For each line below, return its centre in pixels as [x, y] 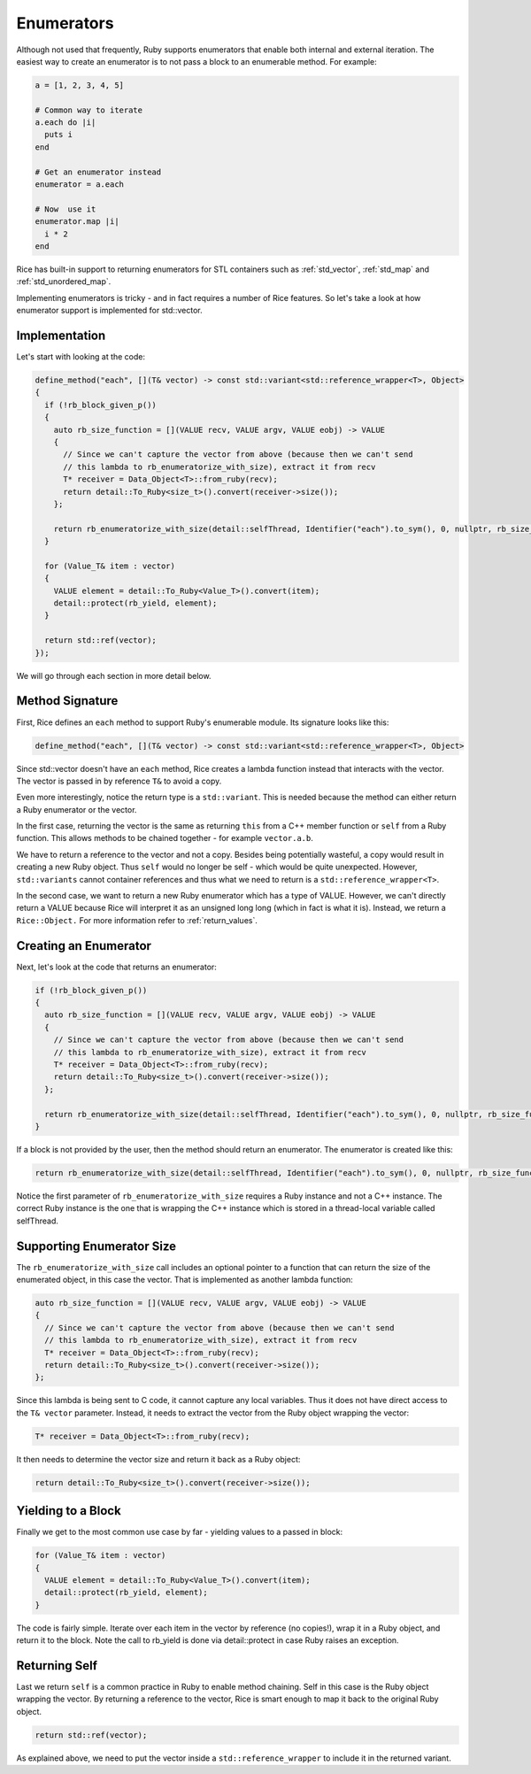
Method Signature [67, 701]
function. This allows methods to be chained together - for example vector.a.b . [165, 838]
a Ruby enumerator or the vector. [77, 809]
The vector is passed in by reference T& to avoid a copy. [119, 781]
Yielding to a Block [69, 1511]
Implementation [61, 335]
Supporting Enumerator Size [96, 1246]
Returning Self [57, 1666]
